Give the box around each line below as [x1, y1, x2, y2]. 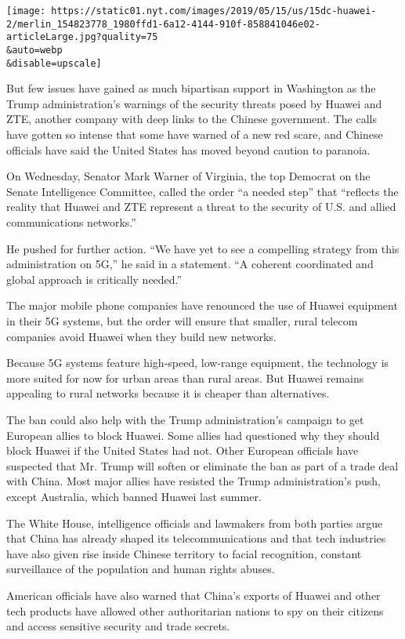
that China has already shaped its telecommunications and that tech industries [6, 530, 386, 546]
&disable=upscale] [6, 57, 102, 69]
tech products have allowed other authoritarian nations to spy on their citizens [6, 602, 384, 619]
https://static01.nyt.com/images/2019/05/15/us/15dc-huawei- [51, 5, 377, 16]
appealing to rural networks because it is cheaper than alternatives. [6, 385, 330, 401]
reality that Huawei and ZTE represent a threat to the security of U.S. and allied [6, 198, 396, 215]
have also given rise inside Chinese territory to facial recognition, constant [6, 545, 362, 561]
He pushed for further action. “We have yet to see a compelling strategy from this [6, 240, 400, 256]
